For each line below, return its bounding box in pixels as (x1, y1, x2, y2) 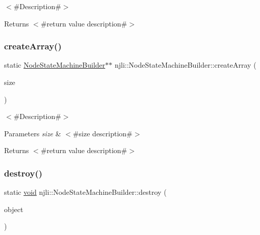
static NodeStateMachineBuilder (4, 60, 106, 70)
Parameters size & (4, 128, 61, 138)
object (4, 203, 23, 214)
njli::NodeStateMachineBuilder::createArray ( (114, 60, 256, 70)
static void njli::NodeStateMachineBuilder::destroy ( (4, 187, 167, 197)
